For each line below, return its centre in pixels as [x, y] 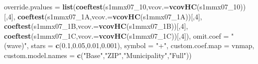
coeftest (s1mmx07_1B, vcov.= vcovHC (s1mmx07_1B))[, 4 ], [96, 26]
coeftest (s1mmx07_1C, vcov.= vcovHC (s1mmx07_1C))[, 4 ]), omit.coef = [117, 35]
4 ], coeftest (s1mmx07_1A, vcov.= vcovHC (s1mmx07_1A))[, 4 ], [105, 16]
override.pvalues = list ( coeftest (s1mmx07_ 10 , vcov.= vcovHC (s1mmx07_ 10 [122, 6]
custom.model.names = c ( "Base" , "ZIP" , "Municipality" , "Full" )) [98, 55]
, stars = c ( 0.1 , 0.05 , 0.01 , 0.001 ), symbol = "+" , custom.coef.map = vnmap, [140, 45]
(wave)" [15, 45]
